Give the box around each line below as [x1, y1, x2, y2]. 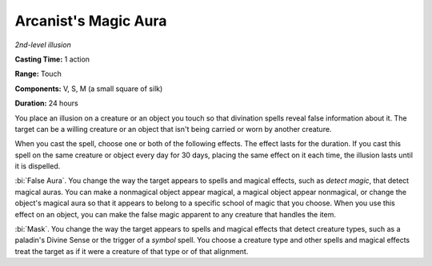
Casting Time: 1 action [14, 54, 90, 64]
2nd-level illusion [14, 40, 71, 50]
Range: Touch [14, 69, 62, 79]
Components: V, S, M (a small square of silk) [14, 84, 163, 93]
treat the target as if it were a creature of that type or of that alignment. [14, 246, 249, 256]
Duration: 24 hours [14, 98, 79, 108]
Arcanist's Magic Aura [14, 12, 167, 30]
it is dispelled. [14, 161, 61, 171]
